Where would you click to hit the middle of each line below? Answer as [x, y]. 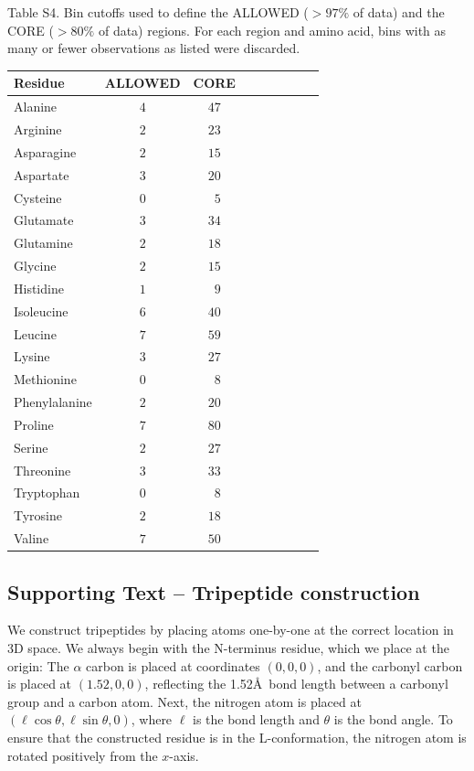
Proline [34, 424]
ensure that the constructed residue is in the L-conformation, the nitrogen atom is [237, 738]
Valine [32, 538]
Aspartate [42, 174]
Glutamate [44, 220]
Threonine [42, 470]
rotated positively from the [83, 755]
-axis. [184, 755]
